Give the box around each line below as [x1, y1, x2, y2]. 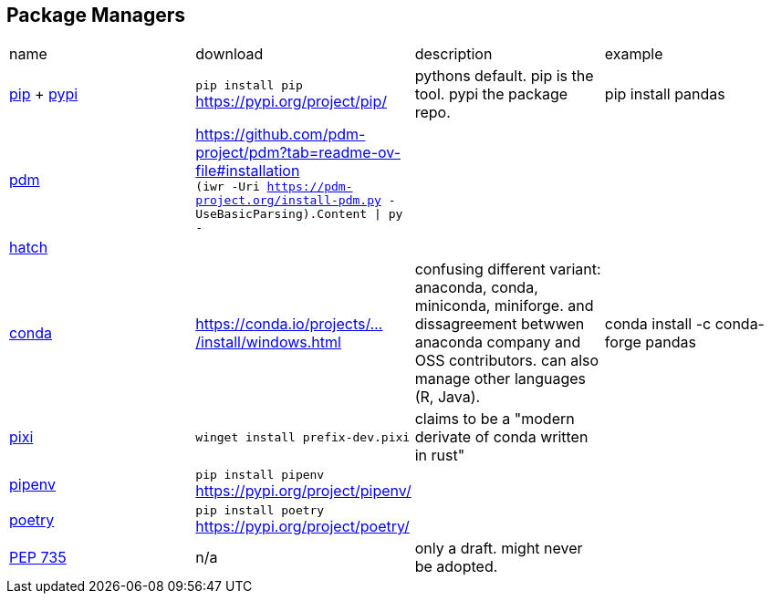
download [195, 45, 264, 64]
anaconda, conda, [414, 278, 538, 297]
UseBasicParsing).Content [195, 207, 368, 222]
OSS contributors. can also [414, 351, 599, 370]
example [604, 45, 663, 64]
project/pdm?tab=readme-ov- [195, 143, 401, 162]
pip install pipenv [195, 468, 325, 482]
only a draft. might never [414, 539, 583, 558]
